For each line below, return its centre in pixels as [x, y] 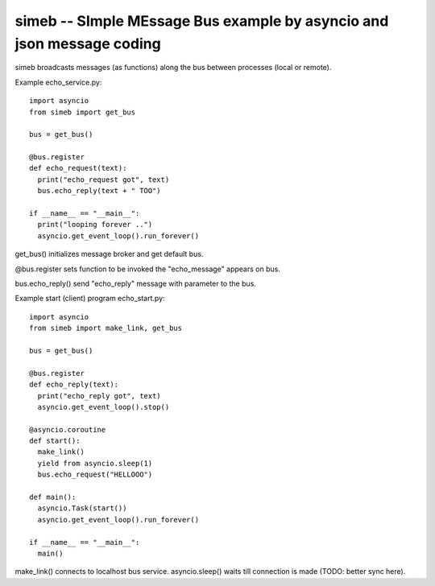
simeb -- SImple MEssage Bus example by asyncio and [202, 21]
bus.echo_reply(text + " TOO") [99, 191]
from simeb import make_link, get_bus [106, 328]
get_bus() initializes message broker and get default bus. [109, 254]
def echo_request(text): [78, 168]
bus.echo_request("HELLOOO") [95, 475]
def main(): [53, 497]
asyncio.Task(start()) [82, 508]
